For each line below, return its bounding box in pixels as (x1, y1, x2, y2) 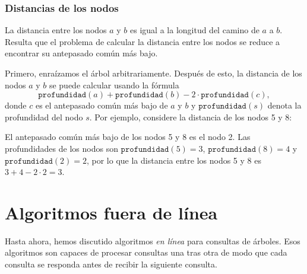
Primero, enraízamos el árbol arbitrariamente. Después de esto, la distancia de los (5, 67, 302, 79)
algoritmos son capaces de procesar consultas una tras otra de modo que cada (5, 246, 287, 259)
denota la (267, 99, 302, 111)
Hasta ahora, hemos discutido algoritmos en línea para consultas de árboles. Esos (5, 234, 300, 247)
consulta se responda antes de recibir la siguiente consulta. (5, 258, 217, 270)
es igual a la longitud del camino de (130, 24, 259, 36)
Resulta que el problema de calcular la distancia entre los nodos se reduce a (5, 35, 280, 47)
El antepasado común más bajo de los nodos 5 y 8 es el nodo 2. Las (5, 130, 251, 143)
